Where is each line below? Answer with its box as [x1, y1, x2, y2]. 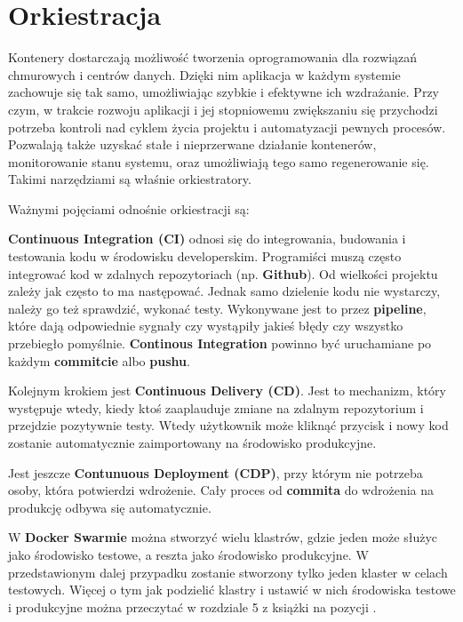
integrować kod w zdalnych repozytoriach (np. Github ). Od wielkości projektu [8, 264, 438, 283]
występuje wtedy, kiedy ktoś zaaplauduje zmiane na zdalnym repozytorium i [8, 398, 424, 417]
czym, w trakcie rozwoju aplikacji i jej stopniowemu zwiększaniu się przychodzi [8, 100, 438, 118]
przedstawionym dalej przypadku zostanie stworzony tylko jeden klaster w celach [8, 562, 448, 581]
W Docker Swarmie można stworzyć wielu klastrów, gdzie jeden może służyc [8, 528, 437, 546]
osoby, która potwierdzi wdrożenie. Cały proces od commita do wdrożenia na [8, 481, 435, 499]
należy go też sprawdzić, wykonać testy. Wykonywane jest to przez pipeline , [8, 299, 427, 317]
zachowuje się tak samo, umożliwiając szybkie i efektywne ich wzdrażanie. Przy [8, 83, 439, 101]
